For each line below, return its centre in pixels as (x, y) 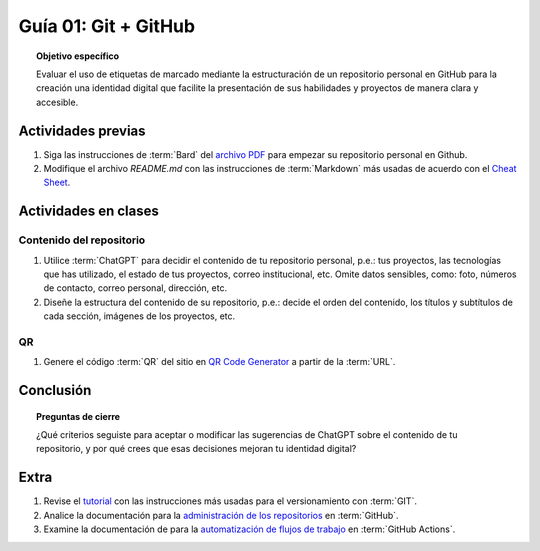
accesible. (57, 102)
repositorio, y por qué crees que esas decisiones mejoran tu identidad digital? (196, 449)
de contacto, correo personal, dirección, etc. (135, 288)
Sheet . (57, 182)
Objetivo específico (78, 56)
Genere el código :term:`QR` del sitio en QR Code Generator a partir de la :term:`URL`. (219, 362)
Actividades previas (82, 130)
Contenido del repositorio (82, 240)
